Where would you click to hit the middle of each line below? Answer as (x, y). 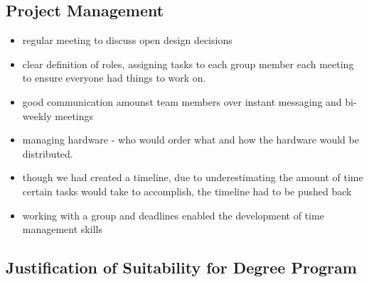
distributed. (48, 153)
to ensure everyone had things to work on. (114, 78)
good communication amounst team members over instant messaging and (182, 101)
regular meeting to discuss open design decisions (127, 40)
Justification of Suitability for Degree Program (181, 267)
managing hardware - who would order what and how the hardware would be (191, 140)
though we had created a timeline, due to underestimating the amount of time (193, 177)
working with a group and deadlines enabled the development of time (173, 215)
